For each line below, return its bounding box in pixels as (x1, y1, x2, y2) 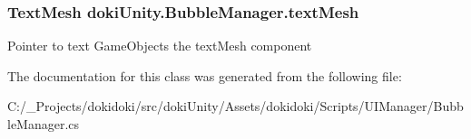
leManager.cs (7, 115, 80, 133)
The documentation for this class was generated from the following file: (7, 66, 402, 85)
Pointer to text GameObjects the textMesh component (7, 36, 312, 55)
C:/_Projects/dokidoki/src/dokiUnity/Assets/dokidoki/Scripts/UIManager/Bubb (7, 97, 464, 116)
